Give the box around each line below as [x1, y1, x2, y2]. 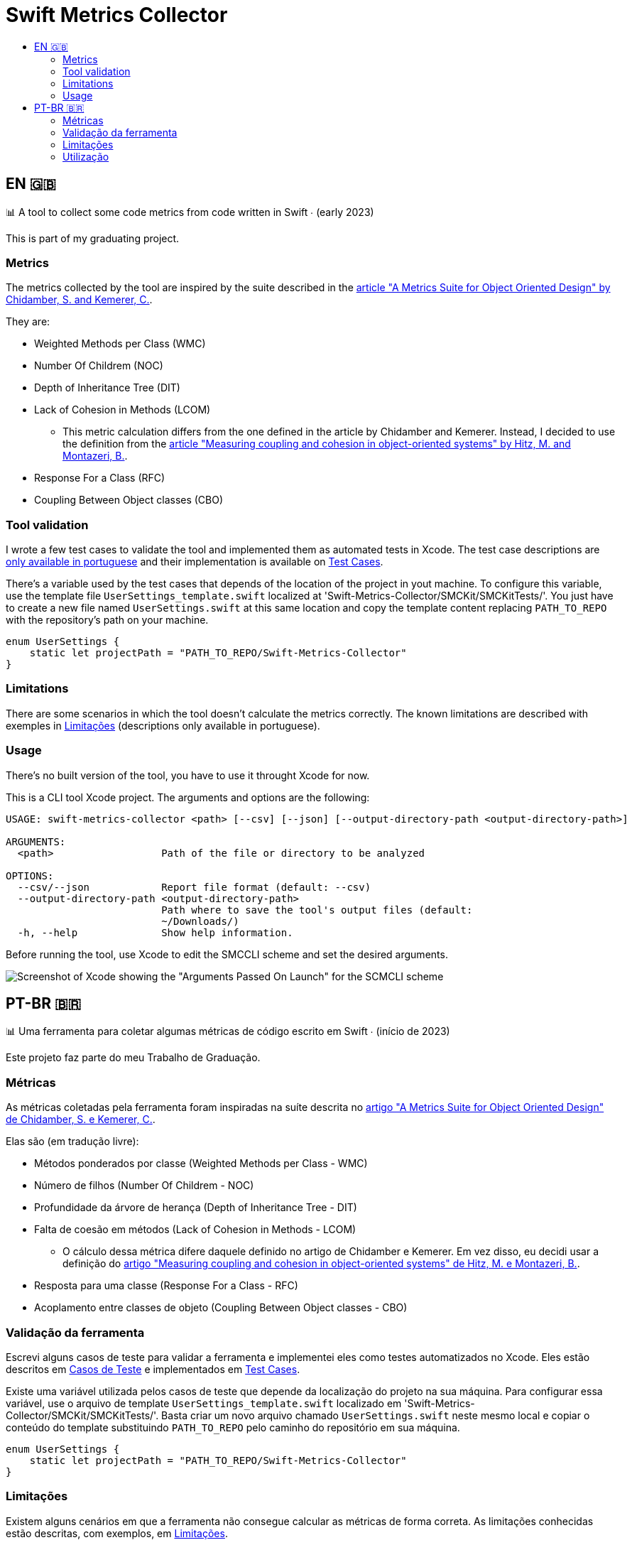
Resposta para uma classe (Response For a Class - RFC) [34, 1279, 298, 1292]
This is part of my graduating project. [6, 232, 180, 244]
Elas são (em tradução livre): [6, 1135, 139, 1148]
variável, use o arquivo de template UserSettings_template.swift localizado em [6, 1397, 402, 1409]
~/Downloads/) [161, 915, 239, 927]
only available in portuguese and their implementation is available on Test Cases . [6, 555, 383, 568]
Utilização [62, 150, 109, 163]
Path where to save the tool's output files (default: [161, 904, 473, 916]
